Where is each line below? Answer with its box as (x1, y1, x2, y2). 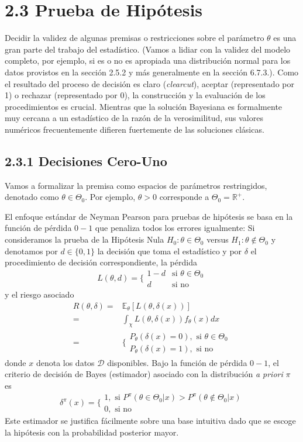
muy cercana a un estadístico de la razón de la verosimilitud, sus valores (5, 112, 263, 124)
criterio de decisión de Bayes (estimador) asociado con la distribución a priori (5, 368, 283, 380)
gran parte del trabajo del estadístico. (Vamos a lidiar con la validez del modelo (5, 43, 291, 55)
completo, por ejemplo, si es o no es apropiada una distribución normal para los (5, 54, 291, 67)
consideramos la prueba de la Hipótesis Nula (5, 233, 164, 246)
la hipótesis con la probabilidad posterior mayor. (5, 426, 179, 438)
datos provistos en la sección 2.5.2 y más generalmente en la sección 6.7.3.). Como (5, 65, 299, 78)
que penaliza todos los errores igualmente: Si (95, 222, 255, 234)
